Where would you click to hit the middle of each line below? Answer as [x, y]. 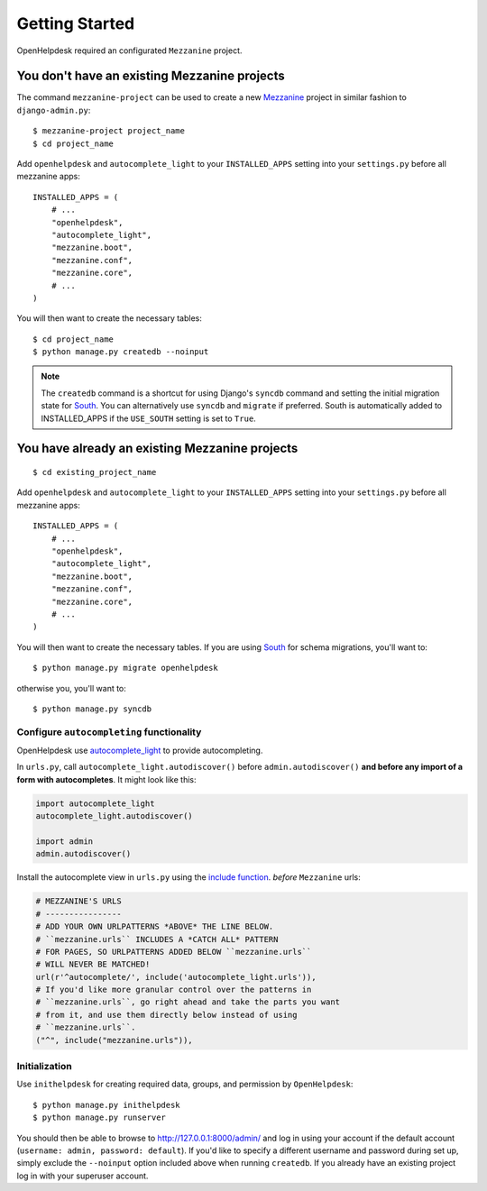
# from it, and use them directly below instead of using [166, 1015]
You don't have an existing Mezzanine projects [151, 76]
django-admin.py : [54, 110]
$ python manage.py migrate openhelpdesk [125, 668]
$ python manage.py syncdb [92, 709]
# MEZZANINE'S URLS [78, 901]
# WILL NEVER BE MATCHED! [93, 964]
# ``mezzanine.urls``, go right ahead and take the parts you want [188, 1002]
